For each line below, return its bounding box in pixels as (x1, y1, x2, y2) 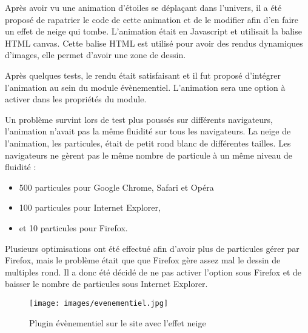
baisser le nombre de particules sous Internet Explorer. (5, 277, 208, 290)
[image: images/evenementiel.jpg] (29, 298, 169, 308)
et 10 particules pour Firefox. (19, 221, 128, 234)
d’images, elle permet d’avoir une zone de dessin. (5, 48, 186, 61)
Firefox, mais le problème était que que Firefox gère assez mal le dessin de (5, 254, 281, 266)
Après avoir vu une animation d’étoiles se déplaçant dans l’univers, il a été (5, 1, 282, 13)
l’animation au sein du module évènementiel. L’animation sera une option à (5, 81, 286, 93)
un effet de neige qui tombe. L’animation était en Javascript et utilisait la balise (5, 25, 302, 38)
